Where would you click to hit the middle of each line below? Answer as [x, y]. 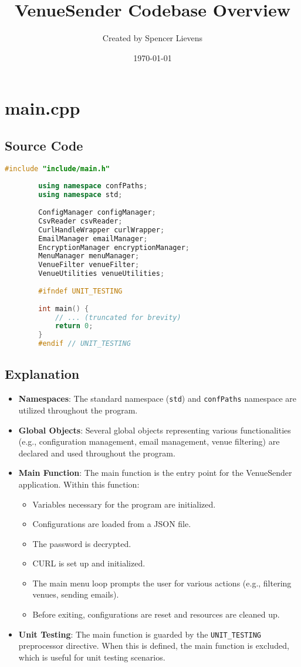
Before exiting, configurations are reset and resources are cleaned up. [156, 614]
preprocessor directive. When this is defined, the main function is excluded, [154, 646]
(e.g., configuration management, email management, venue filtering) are [149, 441]
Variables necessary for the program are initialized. [124, 504]
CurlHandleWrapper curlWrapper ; [102, 230]
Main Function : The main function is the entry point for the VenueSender [155, 473]
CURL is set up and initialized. [89, 563]
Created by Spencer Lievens [153, 38]
